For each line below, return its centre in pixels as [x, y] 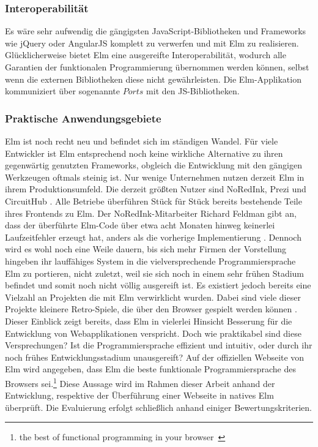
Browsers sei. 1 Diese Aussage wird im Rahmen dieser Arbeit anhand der [140, 382]
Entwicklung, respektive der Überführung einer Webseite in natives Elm [139, 395]
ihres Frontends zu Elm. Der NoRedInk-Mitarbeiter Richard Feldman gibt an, [151, 213]
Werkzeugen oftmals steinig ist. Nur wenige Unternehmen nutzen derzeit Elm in [155, 177]
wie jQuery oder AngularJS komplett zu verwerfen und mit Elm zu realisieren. [152, 43]
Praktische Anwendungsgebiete [83, 118]
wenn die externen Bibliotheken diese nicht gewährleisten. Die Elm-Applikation [153, 79]
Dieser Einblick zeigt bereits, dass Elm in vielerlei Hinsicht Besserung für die [149, 321]
